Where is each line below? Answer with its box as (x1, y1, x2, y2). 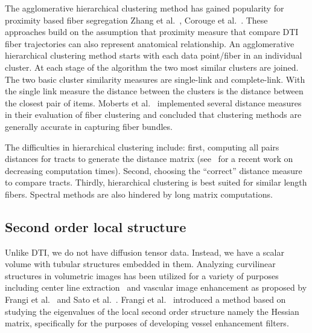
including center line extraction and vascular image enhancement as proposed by (5, 281, 307, 294)
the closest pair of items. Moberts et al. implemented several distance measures (5, 96, 302, 109)
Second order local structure (5, 217, 186, 236)
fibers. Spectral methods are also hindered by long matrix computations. (5, 187, 273, 200)
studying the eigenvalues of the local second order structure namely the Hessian (5, 305, 299, 317)
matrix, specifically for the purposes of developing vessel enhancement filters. (5, 317, 289, 329)
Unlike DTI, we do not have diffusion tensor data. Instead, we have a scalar (5, 245, 284, 258)
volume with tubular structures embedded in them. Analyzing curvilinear (5, 257, 276, 270)
